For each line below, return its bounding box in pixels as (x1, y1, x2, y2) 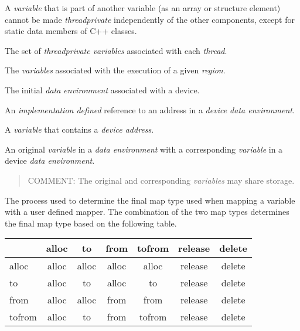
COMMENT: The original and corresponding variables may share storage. (28, 174, 295, 186)
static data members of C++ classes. (5, 25, 137, 37)
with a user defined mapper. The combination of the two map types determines (5, 205, 289, 218)
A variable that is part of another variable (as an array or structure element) (5, 2, 281, 13)
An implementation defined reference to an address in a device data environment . (5, 103, 295, 116)
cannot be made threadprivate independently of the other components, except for (5, 13, 295, 25)
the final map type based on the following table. (5, 217, 177, 229)
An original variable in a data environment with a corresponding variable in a (5, 143, 283, 155)
